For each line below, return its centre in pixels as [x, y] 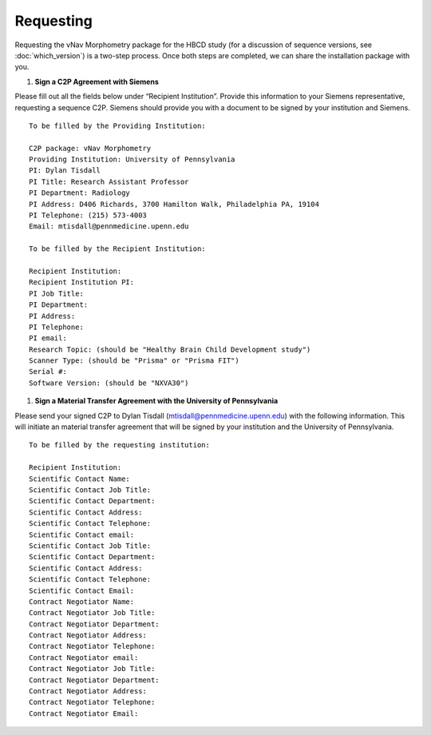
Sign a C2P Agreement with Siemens [97, 81]
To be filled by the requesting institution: [120, 445]
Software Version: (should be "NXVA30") [109, 383]
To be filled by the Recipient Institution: [118, 249]
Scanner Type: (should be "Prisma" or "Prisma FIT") [134, 361]
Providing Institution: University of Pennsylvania [132, 159]
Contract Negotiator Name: [82, 602]
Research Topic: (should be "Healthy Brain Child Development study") [170, 349]
